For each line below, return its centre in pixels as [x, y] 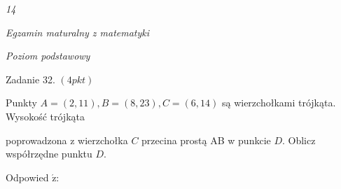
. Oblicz [299, 140]
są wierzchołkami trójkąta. [279, 103]
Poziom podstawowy [48, 56]
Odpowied [27, 177]
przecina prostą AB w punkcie [206, 140]
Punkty [21, 103]
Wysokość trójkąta [45, 116]
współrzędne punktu [49, 154]
